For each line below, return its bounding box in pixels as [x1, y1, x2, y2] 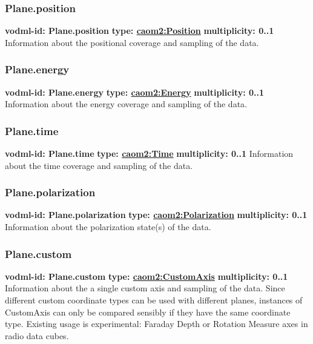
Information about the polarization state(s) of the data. [5, 220, 211, 233]
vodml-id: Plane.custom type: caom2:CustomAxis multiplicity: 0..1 [5, 270, 288, 282]
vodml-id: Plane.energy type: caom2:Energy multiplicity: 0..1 [5, 85, 265, 98]
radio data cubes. [5, 329, 69, 342]
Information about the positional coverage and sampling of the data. [5, 36, 259, 48]
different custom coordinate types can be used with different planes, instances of [5, 294, 303, 306]
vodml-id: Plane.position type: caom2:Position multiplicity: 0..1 [5, 24, 274, 37]
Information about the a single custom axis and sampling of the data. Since [5, 282, 285, 294]
